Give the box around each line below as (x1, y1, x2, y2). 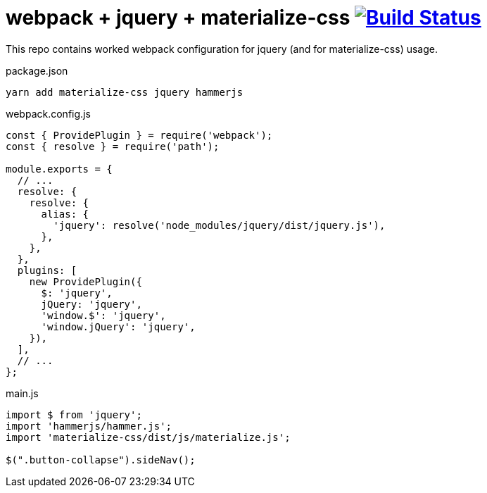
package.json (6, 64, 68, 77)
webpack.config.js (6, 107, 91, 120)
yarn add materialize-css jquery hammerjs (6, 86, 243, 98)
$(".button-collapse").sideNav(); (6, 454, 196, 466)
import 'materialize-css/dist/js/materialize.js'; (6, 431, 291, 443)
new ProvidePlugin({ (29, 275, 142, 287)
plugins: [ (17, 264, 77, 276)
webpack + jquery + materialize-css (6, 6, 350, 30)
